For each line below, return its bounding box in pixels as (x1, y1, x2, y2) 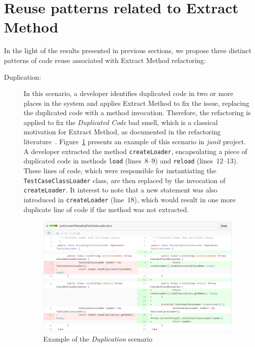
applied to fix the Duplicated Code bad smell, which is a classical (24, 117, 218, 127)
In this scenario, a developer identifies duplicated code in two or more (24, 88, 233, 98)
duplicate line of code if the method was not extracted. (24, 204, 189, 214)
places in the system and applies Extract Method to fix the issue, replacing (24, 97, 250, 108)
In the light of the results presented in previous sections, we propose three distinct (4, 45, 252, 56)
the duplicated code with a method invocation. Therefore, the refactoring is (24, 107, 251, 118)
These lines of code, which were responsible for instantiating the (24, 165, 217, 175)
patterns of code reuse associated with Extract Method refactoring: (4, 55, 206, 65)
